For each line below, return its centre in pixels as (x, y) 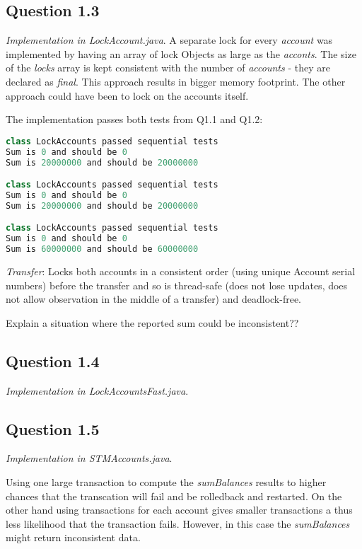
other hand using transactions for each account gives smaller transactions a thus (179, 510)
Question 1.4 (53, 360)
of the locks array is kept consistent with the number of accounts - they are (168, 68)
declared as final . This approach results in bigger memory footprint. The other (176, 81)
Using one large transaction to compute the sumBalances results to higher (166, 481)
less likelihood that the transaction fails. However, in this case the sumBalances (178, 523)
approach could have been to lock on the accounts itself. (127, 95)
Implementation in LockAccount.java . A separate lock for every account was (169, 40)
